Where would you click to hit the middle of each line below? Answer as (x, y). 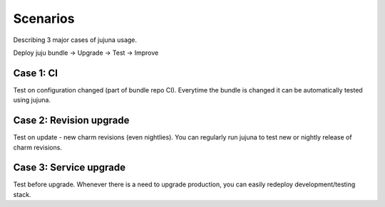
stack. (22, 194)
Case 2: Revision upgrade (71, 121)
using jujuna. (32, 100)
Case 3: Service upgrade (70, 168)
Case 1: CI (36, 73)
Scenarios (44, 18)
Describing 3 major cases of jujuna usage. (75, 40)
